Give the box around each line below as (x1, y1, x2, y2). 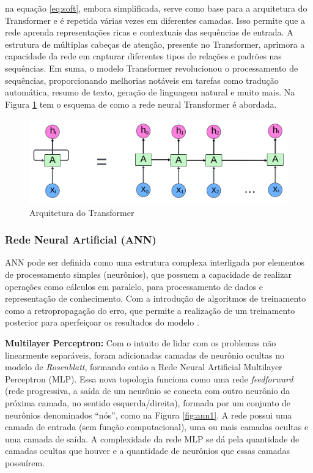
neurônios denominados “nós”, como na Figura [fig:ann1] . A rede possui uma (5, 408, 292, 421)
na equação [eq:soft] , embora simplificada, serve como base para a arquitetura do (5, 2, 307, 14)
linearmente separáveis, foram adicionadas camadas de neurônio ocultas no (5, 348, 285, 361)
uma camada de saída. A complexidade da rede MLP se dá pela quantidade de (5, 432, 300, 445)
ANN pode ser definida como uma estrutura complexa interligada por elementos (5, 256, 305, 269)
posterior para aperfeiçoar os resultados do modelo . (5, 316, 199, 329)
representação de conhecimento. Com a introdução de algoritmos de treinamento (5, 292, 306, 305)
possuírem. (5, 456, 45, 469)
